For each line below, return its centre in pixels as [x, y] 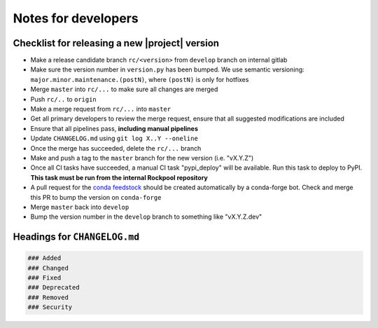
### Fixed [44, 278]
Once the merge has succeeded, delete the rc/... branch [116, 148]
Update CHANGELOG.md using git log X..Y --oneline [114, 138]
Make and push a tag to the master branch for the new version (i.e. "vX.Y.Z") [142, 158]
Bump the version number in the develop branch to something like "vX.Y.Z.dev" [146, 217]
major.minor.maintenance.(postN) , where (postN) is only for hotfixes [140, 79]
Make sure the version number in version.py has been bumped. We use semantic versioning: [167, 69]
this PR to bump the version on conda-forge [96, 197]
